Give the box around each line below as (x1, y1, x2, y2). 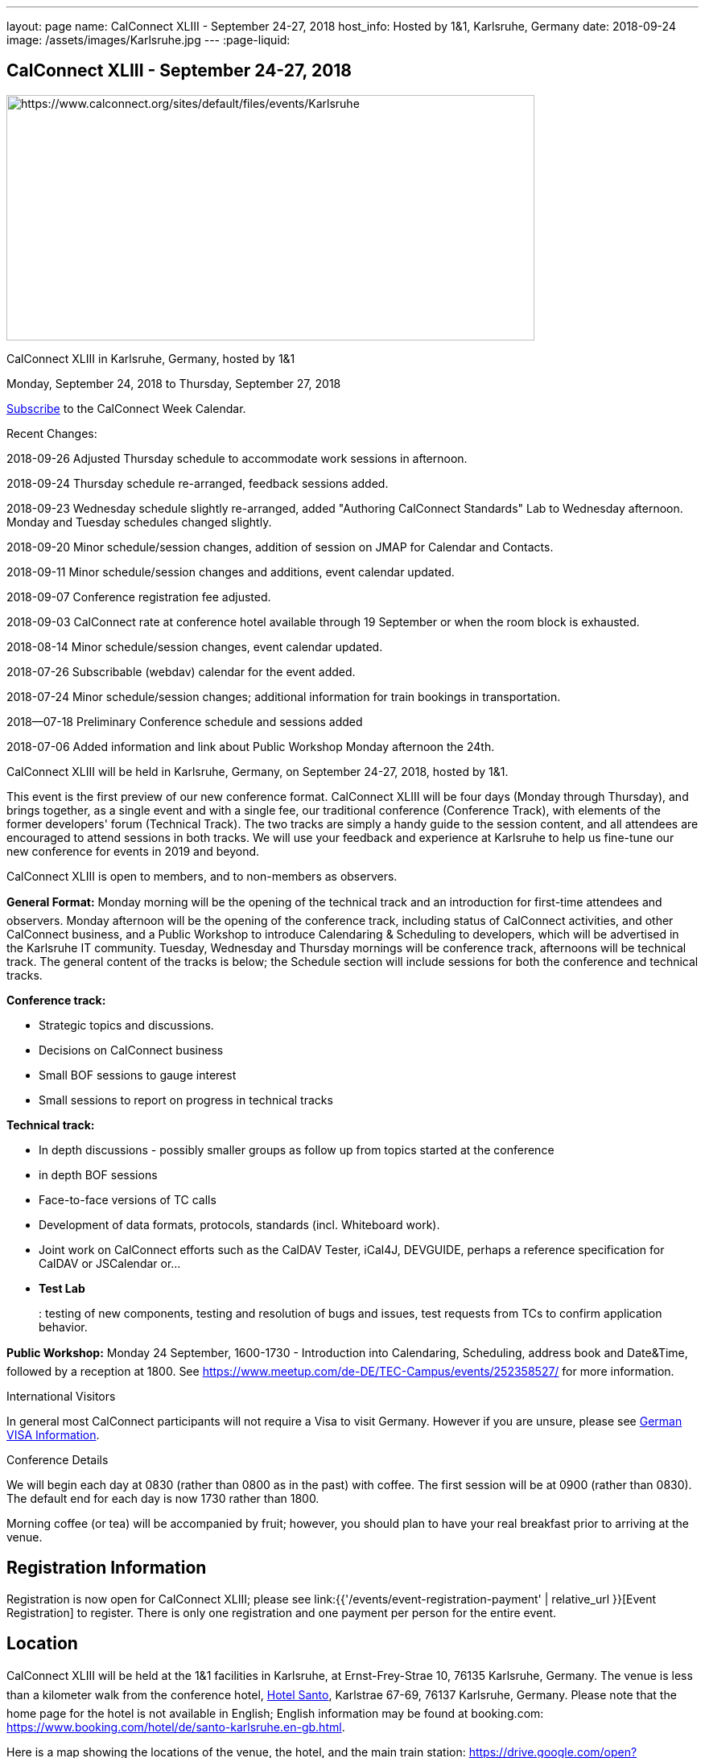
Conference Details (6, 1452, 109, 1467)
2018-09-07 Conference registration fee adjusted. (6, 589, 271, 604)
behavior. (39, 1319, 88, 1334)
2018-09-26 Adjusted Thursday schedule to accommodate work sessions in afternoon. (6, 451, 468, 465)
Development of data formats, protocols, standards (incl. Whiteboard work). (39, 1217, 440, 1232)
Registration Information (6, 1558, 207, 1578)
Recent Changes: (6, 426, 97, 440)
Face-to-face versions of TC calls (39, 1192, 216, 1207)
